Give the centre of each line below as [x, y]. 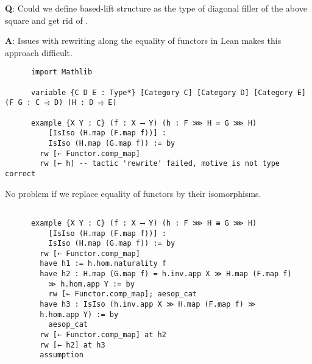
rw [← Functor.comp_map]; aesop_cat [122, 294]
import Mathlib [62, 72]
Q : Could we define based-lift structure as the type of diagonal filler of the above [156, 8]
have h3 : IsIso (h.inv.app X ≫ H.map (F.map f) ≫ [148, 305]
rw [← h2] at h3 [73, 345]
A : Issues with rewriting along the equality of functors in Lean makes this [143, 41]
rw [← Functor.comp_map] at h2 [103, 335]
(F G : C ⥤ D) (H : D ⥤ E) [61, 103]
